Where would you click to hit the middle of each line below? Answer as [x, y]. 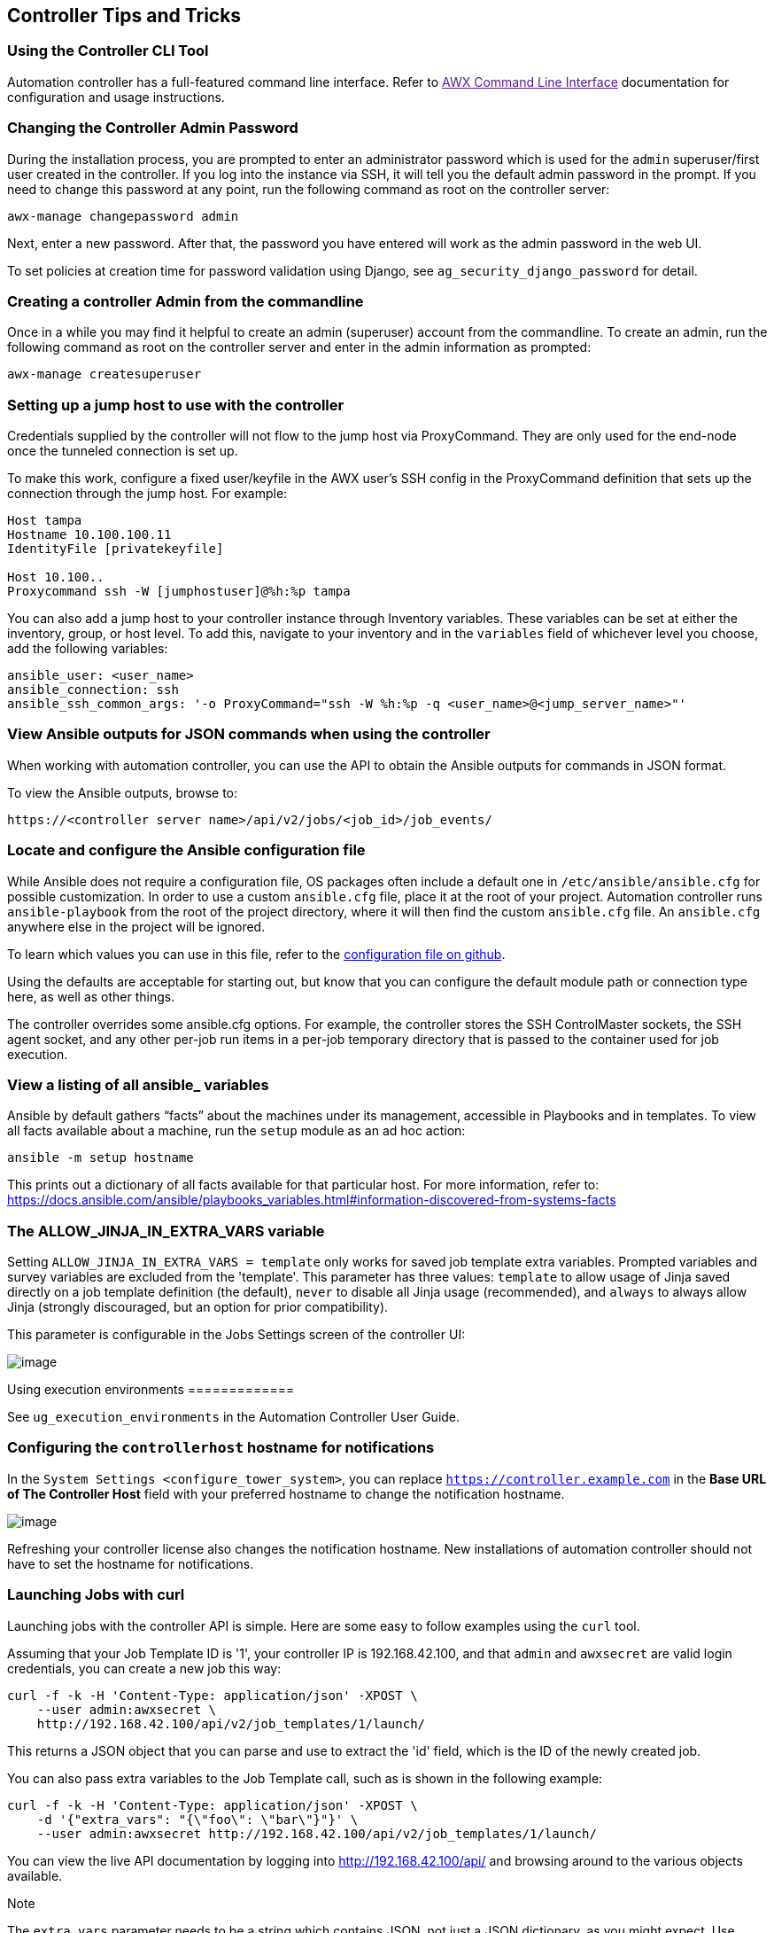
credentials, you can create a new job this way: [144, 1668]
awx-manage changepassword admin [123, 216]
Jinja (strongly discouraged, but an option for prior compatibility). [198, 1307]
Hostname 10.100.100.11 [89, 535]
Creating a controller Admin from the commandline [186, 301]
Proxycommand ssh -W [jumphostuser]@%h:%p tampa [179, 592]
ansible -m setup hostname [101, 1158]
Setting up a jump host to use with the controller [176, 405]
